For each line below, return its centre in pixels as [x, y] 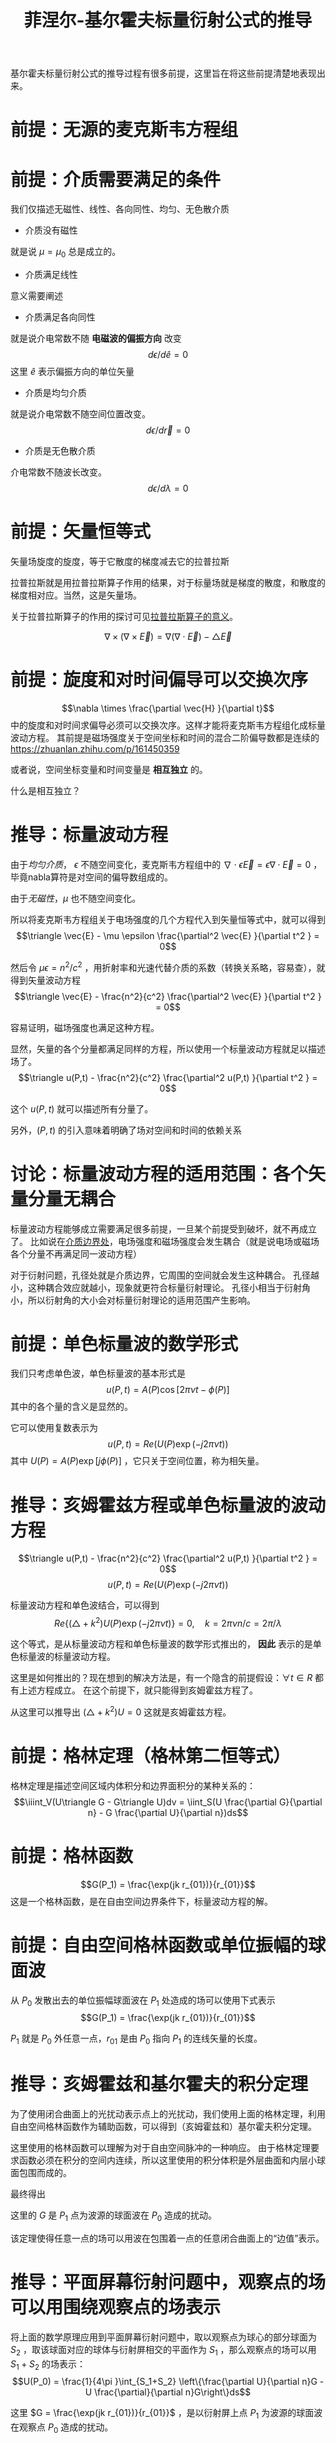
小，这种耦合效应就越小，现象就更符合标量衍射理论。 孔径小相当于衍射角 [160, 1287]
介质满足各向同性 [60, 317]
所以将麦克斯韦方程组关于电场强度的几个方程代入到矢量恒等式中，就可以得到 [168, 919]
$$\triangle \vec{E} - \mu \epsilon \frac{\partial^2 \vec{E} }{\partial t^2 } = [168, 935]
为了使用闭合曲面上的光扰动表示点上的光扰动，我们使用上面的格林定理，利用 [168, 2114]
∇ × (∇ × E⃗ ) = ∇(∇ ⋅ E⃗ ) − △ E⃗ [168, 637]
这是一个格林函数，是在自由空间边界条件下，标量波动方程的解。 [141, 1901]
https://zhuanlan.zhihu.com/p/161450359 [95, 748]
